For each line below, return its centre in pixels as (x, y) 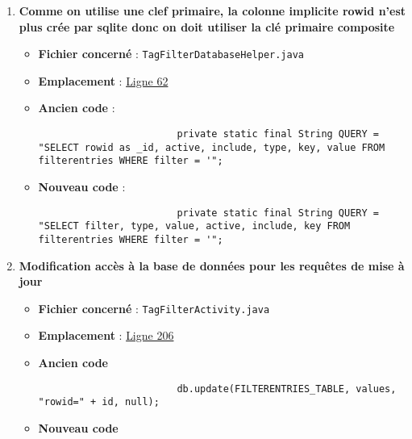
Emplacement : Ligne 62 (103, 80)
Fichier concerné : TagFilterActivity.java (154, 308)
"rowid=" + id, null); (99, 402)
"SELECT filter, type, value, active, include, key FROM (194, 226)
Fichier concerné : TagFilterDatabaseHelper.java (171, 54)
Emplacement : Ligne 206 (106, 335)
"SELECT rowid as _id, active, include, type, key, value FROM (212, 147)
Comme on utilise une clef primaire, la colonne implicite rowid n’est (212, 10)
